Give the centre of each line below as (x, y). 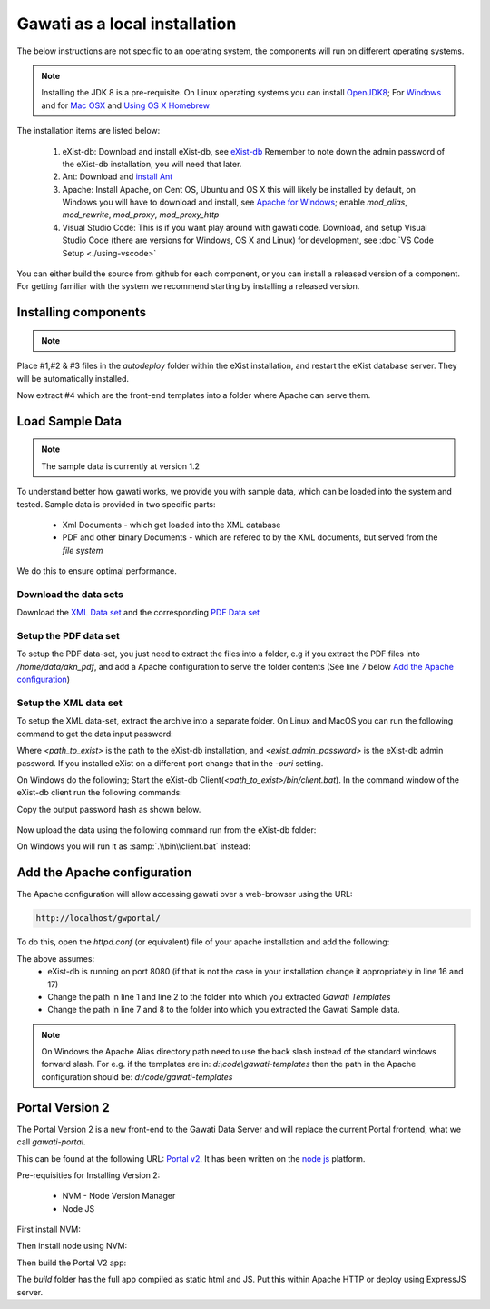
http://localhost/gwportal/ (98, 919)
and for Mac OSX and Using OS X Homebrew (126, 105)
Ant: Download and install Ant (118, 176)
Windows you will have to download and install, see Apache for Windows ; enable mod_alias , (235, 202)
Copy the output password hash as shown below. (109, 809)
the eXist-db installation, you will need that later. (152, 164)
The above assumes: (56, 958)
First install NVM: (49, 1229)
